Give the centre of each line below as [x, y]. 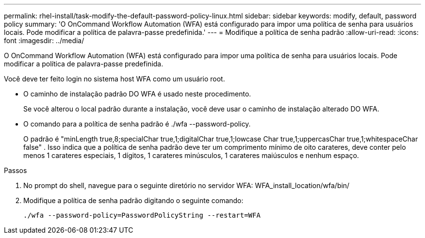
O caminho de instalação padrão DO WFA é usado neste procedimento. [137, 94]
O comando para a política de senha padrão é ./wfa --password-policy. [137, 124]
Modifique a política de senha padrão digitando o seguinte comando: [133, 200]
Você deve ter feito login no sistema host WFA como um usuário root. [114, 79]
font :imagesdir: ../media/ [44, 40]
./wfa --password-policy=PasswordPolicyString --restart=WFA [142, 215]
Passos [16, 170]
